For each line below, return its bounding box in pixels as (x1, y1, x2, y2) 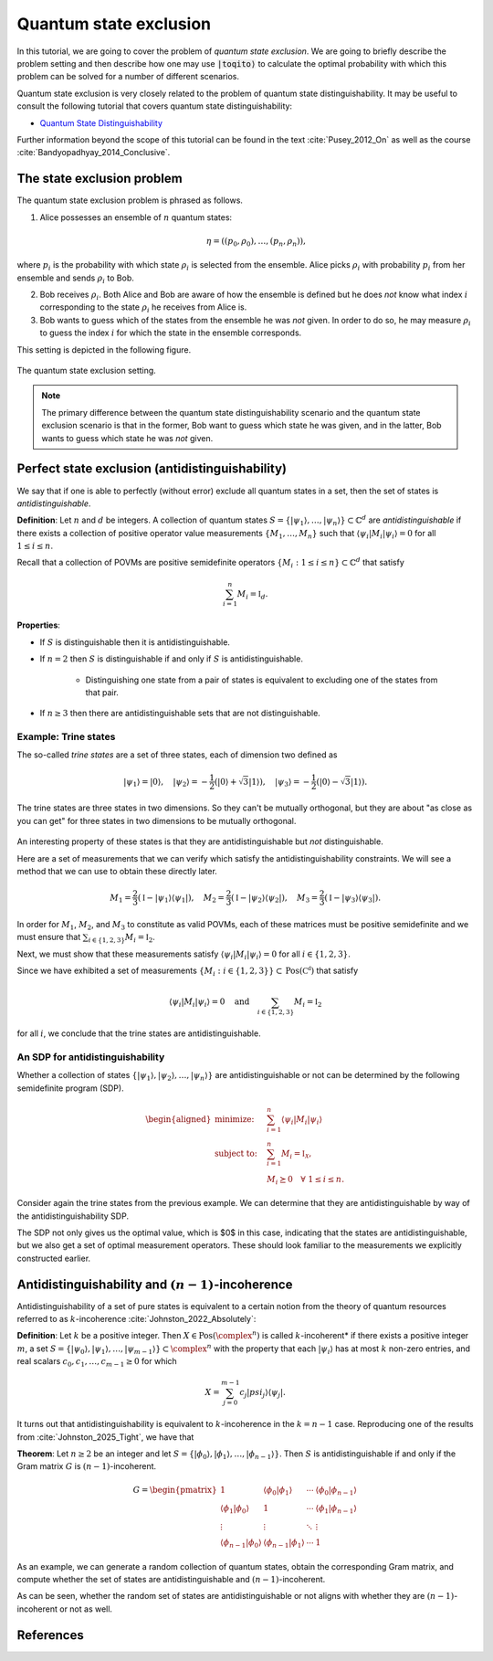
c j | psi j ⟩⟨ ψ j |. (238, 1387, 287, 1400)
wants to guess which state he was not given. (41, 432, 214, 443)
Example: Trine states (16, 731, 116, 744)
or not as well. (59, 1603, 113, 1614)
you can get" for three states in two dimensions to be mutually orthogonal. (16, 815, 297, 826)
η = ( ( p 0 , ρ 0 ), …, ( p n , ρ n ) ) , (205, 236, 306, 249)
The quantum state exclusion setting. (16, 365, 157, 376)
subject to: (215, 1148, 257, 1158)
